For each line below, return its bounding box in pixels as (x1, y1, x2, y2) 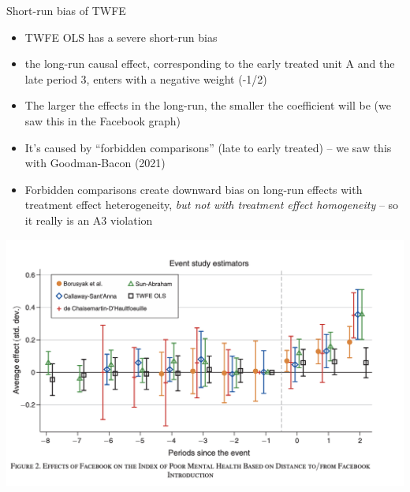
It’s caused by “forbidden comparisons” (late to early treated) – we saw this (24, 139, 392, 155)
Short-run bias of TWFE (6, 2, 126, 18)
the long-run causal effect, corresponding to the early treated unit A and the (24, 55, 395, 72)
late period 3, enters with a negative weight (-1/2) (24, 70, 267, 87)
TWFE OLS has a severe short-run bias (24, 28, 218, 45)
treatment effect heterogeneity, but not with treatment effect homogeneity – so (24, 196, 399, 213)
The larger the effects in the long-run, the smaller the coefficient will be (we (24, 97, 391, 114)
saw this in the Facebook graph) (24, 112, 181, 129)
